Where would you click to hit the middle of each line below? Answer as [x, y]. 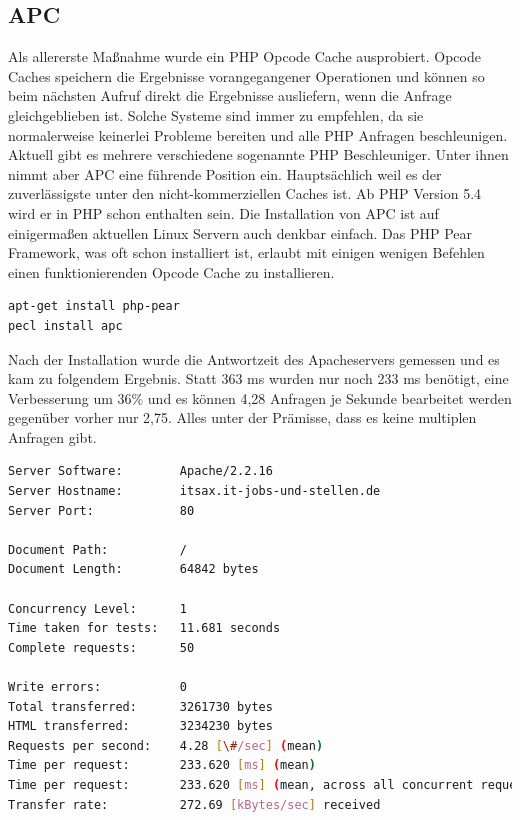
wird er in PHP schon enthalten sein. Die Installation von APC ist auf [223, 212]
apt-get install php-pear [94, 306]
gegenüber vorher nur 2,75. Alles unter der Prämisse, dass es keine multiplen [242, 417]
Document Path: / [97, 549]
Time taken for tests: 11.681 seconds [144, 628]
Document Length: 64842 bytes [133, 569]
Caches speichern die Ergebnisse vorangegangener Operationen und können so [246, 75]
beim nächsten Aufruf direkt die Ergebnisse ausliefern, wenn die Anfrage [230, 95]
